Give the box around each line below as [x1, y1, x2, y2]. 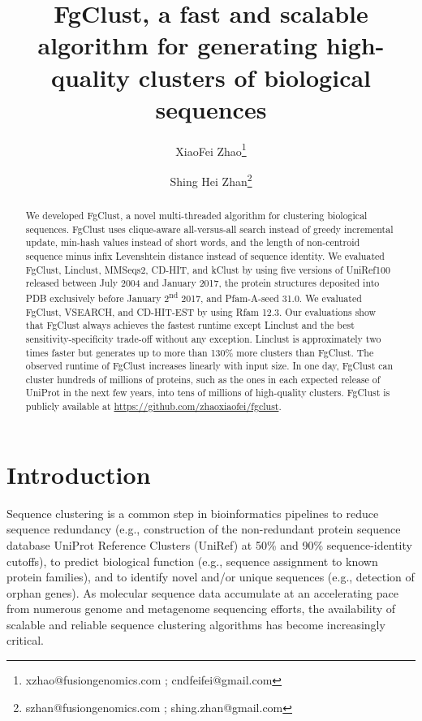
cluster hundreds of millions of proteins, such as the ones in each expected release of [25, 372, 381, 386]
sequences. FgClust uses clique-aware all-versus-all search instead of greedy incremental [25, 222, 394, 235]
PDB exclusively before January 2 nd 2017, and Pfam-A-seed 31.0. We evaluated [25, 288, 362, 304]
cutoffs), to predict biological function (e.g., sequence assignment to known [6, 552, 378, 569]
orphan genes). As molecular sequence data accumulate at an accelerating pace [6, 584, 398, 601]
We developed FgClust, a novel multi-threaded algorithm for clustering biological [25, 208, 368, 222]
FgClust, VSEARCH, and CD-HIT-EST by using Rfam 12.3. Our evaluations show [25, 304, 377, 318]
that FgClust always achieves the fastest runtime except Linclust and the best [25, 318, 355, 332]
